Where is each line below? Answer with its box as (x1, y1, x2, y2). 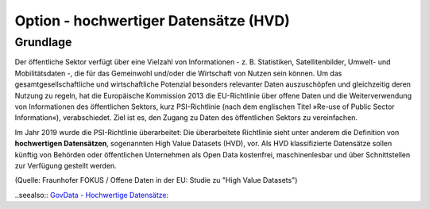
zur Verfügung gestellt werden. (14, 161, 117, 170)
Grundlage (14, 35, 72, 49)
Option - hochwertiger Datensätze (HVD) (14, 12, 290, 29)
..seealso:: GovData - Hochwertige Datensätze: (14, 190, 169, 199)
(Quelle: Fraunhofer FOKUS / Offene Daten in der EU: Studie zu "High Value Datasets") (14, 176, 298, 185)
